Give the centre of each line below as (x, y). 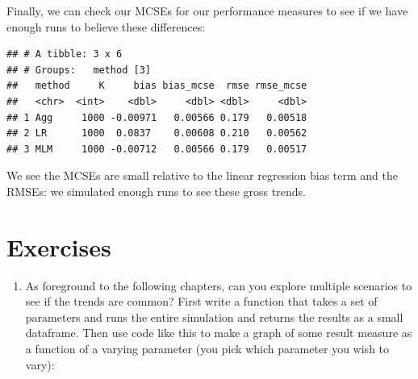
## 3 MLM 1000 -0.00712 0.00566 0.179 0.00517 (157, 149)
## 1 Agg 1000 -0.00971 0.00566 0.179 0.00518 (157, 117)
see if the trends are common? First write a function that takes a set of (201, 301)
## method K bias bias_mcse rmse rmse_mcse (157, 86)
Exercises (59, 246)
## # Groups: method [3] (79, 70)
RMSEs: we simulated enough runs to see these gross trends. (156, 191)
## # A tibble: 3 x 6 (65, 54)
